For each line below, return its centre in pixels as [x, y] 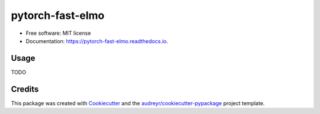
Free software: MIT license [58, 33]
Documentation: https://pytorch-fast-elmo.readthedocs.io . [97, 41]
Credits [25, 89]
